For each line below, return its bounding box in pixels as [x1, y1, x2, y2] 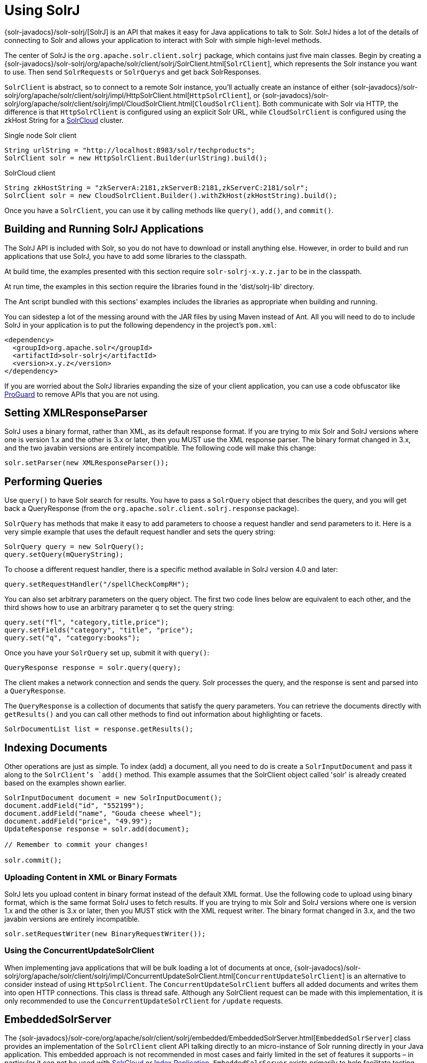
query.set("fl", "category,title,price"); [4, 618, 169, 627]
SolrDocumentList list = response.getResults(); [4, 725, 194, 733]
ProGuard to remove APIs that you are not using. [4, 390, 159, 398]
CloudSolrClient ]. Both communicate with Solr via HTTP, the [194, 99, 399, 108]
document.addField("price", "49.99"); [4, 817, 153, 826]
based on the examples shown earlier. [4, 779, 126, 787]
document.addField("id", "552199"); [4, 802, 144, 810]
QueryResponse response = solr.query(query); [4, 664, 181, 672]
